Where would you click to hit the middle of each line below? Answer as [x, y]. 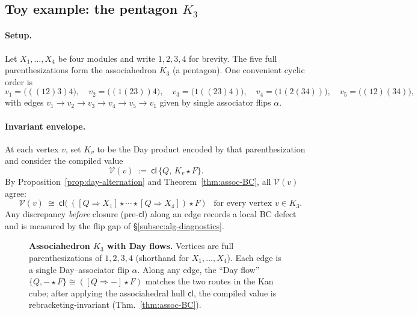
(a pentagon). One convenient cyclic [238, 70]
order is [19, 81]
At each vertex [32, 148]
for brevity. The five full [233, 58]
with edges [24, 102]
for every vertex [243, 204]
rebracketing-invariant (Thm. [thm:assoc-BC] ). [115, 304]
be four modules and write [107, 58]
